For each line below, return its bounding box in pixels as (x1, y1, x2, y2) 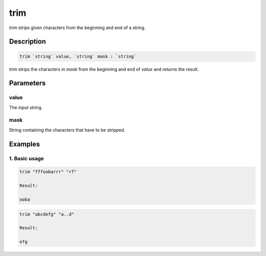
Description (9, 37, 46, 46)
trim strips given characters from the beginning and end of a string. (9, 25, 146, 31)
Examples (9, 140, 40, 148)
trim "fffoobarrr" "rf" (19, 169, 77, 175)
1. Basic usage (9, 155, 44, 162)
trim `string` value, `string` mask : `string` (19, 53, 136, 59)
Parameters (9, 79, 46, 87)
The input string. (9, 104, 43, 110)
